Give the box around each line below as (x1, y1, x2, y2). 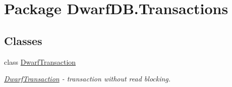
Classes (4, 32, 42, 48)
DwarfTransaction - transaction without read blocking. (4, 73, 171, 84)
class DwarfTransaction (4, 56, 76, 67)
